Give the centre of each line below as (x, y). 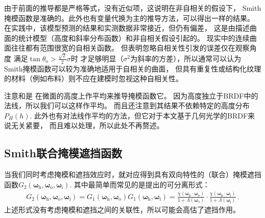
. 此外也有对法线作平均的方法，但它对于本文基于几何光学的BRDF (139, 115)
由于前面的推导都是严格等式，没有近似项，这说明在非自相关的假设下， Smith (133, 8)
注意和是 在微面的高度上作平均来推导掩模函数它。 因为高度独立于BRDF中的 (131, 95)
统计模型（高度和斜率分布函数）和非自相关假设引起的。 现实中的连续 (134, 38)
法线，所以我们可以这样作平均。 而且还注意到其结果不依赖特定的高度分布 (127, 105)
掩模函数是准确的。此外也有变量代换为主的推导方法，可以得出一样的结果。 (129, 18)
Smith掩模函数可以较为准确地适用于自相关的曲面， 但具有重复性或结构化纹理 (133, 68)
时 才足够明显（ (97, 58)
